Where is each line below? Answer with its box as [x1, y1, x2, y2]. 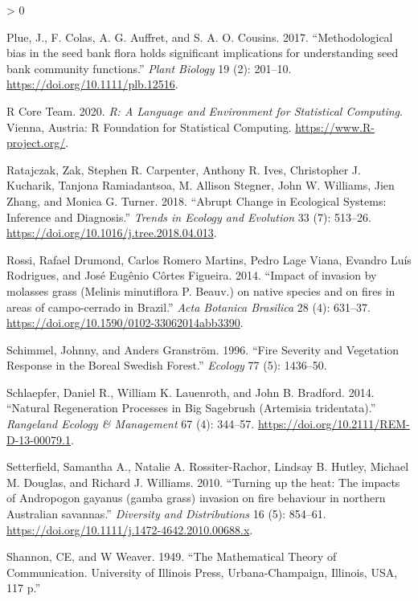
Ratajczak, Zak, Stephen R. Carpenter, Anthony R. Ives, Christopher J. [6, 161, 361, 178]
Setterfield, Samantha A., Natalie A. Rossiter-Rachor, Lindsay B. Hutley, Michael [6, 458, 409, 475]
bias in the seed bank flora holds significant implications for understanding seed [6, 44, 399, 61]
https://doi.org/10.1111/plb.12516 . [6, 76, 178, 92]
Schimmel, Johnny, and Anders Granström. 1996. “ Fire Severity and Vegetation [6, 341, 400, 358]
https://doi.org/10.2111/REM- [257, 415, 410, 432]
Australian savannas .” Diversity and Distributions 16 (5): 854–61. [6, 505, 326, 522]
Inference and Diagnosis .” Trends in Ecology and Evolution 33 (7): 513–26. [6, 208, 371, 225]
